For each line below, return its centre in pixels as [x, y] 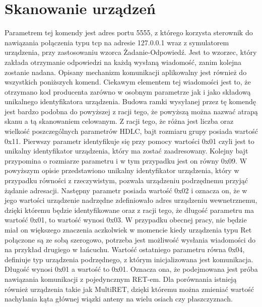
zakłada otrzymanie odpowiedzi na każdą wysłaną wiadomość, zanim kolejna [123, 62]
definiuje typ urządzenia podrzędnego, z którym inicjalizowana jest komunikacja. [129, 259]
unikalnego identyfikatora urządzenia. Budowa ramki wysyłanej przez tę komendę [130, 101]
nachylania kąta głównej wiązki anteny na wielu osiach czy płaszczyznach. [119, 299]
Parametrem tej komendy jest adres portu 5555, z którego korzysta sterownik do [129, 32]
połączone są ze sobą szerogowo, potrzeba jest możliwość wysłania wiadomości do [130, 239]
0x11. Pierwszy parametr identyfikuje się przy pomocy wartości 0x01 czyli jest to [129, 141]
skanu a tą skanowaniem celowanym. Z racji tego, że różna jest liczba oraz [119, 121]
